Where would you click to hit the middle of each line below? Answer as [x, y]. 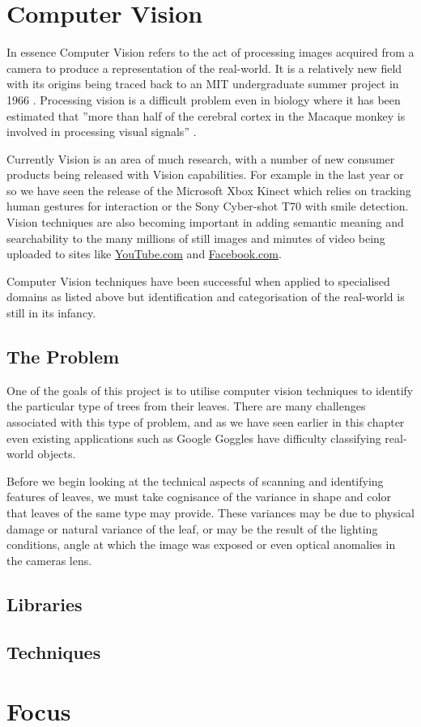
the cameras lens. [49, 560]
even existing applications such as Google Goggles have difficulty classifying [194, 438]
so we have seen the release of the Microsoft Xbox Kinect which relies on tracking [209, 190]
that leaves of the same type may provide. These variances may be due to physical [210, 512]
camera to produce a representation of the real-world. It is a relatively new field [204, 68]
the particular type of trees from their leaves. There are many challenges [186, 406]
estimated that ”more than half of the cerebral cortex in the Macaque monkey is [206, 115]
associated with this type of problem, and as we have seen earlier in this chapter [206, 422]
